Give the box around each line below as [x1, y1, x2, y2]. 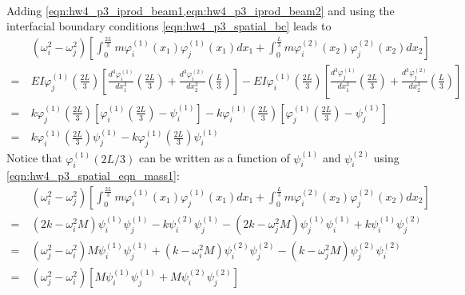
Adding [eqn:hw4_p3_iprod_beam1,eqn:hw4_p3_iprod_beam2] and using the [6, 2, 395, 18]
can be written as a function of [138, 149, 290, 166]
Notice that [6, 149, 62, 166]
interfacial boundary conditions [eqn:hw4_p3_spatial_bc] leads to [6, 18, 332, 34]
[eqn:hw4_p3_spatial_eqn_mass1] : [6, 167, 180, 184]
